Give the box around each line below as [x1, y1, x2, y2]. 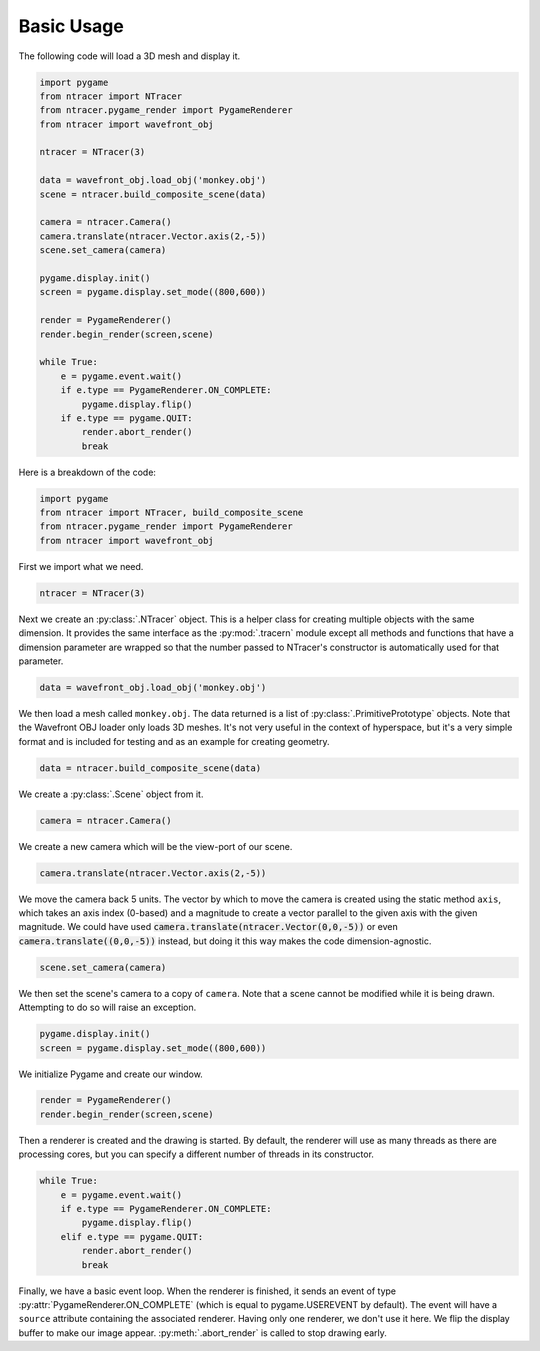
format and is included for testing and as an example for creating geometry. [18, 735, 330, 747]
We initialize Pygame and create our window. [18, 1068, 204, 1080]
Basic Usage [18, 15, 124, 37]
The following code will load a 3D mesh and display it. [18, 50, 241, 62]
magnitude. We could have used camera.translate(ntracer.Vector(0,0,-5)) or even [18, 921, 399, 933]
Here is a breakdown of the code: [18, 466, 157, 478]
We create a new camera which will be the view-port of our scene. [18, 840, 293, 852]
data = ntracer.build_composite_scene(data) [39, 762, 262, 774]
